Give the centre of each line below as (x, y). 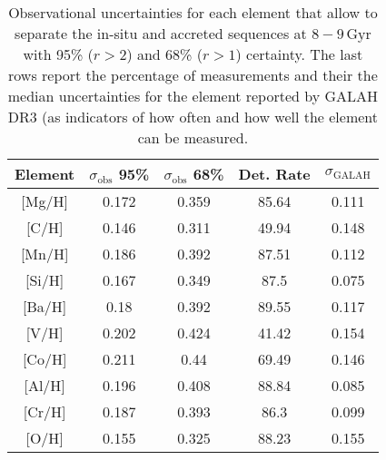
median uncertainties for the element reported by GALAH (193, 96)
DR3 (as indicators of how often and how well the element (193, 117)
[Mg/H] (45, 201)
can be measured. (193, 137)
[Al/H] (45, 385)
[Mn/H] (45, 254)
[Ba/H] (45, 306)
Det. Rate (274, 174)
